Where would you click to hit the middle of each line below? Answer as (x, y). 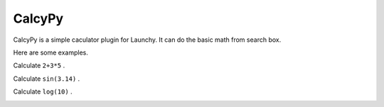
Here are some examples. (51, 52)
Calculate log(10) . (43, 91)
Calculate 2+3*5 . (39, 66)
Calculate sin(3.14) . (47, 79)
